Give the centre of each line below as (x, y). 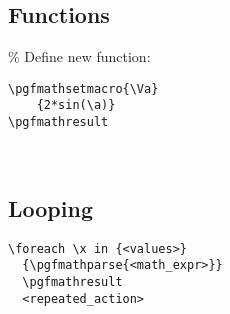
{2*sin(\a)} (76, 105)
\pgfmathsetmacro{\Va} (83, 88)
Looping (50, 207)
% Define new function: (79, 56)
